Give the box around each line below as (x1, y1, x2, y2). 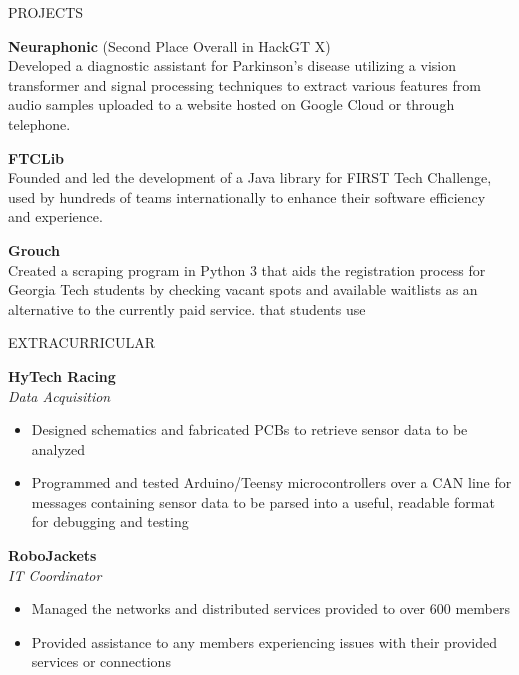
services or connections (31, 651, 171, 672)
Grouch (8, 239, 60, 260)
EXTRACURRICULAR (8, 332, 155, 353)
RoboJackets (8, 545, 97, 566)
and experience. (8, 206, 103, 227)
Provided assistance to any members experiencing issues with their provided (31, 631, 498, 652)
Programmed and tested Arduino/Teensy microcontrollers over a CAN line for (31, 472, 512, 493)
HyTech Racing (8, 365, 116, 386)
